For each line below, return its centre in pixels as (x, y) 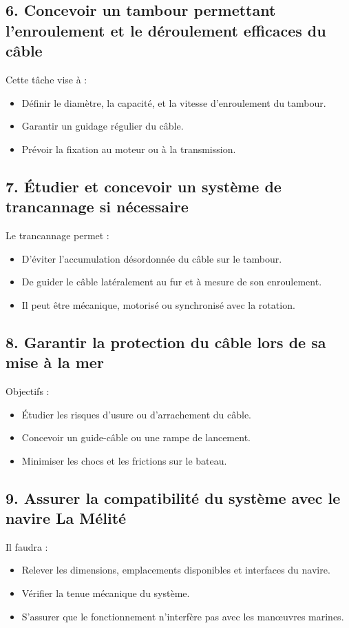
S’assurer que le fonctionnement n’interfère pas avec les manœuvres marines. (183, 616)
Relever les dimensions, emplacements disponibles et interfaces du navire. (176, 570)
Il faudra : (27, 546)
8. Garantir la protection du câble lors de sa (166, 342)
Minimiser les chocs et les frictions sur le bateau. (124, 460)
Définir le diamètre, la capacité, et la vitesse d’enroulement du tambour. (174, 102)
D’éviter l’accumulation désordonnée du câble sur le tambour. (152, 258)
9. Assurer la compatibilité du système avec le (173, 497)
